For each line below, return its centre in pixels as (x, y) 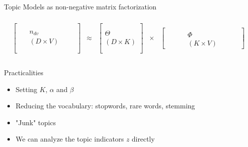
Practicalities (24, 72)
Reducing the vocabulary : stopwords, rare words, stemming (105, 106)
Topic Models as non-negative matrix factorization (80, 6)
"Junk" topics (36, 122)
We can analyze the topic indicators (70, 139)
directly (143, 139)
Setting (26, 89)
